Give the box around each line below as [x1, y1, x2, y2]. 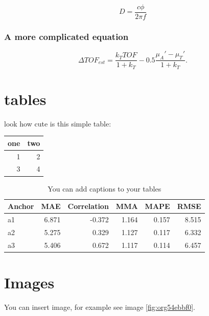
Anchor [8, 201, 34, 212]
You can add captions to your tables [48, 183, 161, 194]
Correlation [67, 201, 109, 212]
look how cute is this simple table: [4, 118, 111, 129]
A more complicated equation [4, 30, 129, 43]
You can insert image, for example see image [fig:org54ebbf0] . [4, 301, 195, 312]
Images [4, 271, 55, 292]
